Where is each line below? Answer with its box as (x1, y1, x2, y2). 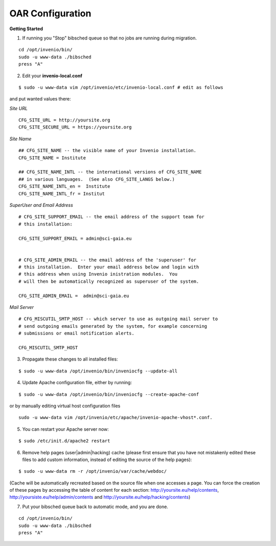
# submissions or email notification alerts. (18, 330, 135, 337)
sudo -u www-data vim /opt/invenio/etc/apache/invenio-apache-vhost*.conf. (18, 415, 213, 421)
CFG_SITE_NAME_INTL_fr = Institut (18, 191, 105, 197)
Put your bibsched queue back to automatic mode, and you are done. (22, 503, 169, 510)
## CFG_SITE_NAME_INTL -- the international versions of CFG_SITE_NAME (18, 169, 202, 175)
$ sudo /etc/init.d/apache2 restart (18, 438, 110, 444)
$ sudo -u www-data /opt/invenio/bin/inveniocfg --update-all (18, 368, 178, 374)
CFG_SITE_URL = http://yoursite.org (18, 117, 110, 123)
